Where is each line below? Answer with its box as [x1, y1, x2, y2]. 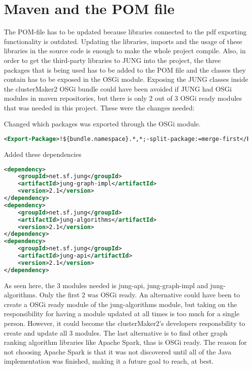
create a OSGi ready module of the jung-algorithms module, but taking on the [4, 299, 237, 309]
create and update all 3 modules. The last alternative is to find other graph [4, 327, 228, 338]
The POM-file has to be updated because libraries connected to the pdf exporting [4, 27, 247, 37]
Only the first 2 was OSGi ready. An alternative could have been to [39, 290, 240, 300]
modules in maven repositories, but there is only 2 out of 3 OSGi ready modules [4, 93, 242, 103]
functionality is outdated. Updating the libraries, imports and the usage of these [4, 36, 242, 46]
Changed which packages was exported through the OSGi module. [4, 119, 201, 129]
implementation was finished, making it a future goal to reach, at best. [4, 356, 214, 366]
